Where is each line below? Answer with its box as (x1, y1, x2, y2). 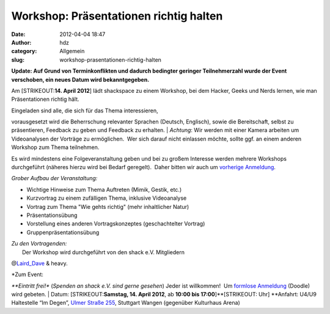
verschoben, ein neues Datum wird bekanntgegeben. (11, 76, 150, 83)
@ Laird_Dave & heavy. (11, 260, 68, 267)
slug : (11, 56, 24, 64)
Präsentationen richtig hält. (11, 95, 79, 103)
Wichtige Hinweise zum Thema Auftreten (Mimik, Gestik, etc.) (26, 186, 182, 193)
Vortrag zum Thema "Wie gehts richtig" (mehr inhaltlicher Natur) (26, 203, 189, 210)
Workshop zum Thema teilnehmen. (11, 144, 100, 151)
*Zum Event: (11, 271, 44, 278)
